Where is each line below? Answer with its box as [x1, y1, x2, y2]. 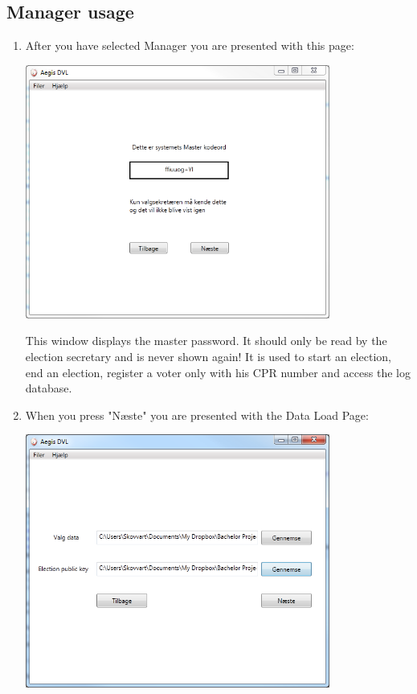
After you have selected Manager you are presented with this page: [25, 37, 354, 54]
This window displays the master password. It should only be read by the [25, 332, 387, 349]
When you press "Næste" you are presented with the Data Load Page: [25, 406, 369, 423]
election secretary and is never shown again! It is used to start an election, [25, 347, 391, 364]
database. [25, 380, 72, 396]
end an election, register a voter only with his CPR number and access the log [25, 363, 411, 380]
